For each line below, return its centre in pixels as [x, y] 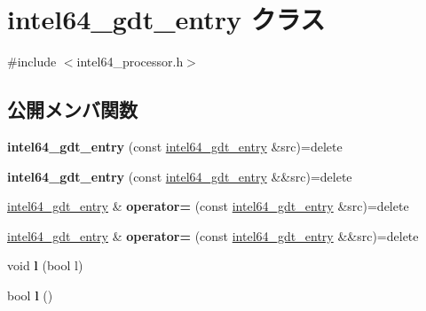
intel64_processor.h [130, 62]
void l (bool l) [45, 265]
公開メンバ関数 [72, 109]
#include [32, 62]
